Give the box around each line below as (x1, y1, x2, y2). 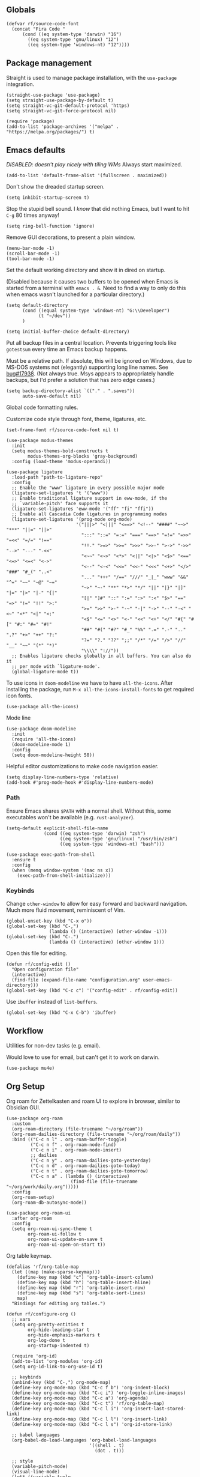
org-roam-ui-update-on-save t (28, 1236, 103, 1242)
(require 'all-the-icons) (11, 736, 77, 742)
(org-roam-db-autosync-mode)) (11, 1199, 87, 1206)
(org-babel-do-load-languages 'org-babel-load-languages (11, 1437, 157, 1443)
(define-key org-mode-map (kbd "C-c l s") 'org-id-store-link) (11, 1421, 172, 1427)
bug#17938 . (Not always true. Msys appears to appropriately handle (6, 370, 174, 377)
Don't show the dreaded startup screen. (6, 183, 105, 190)
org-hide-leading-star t (28, 1327, 90, 1333)
